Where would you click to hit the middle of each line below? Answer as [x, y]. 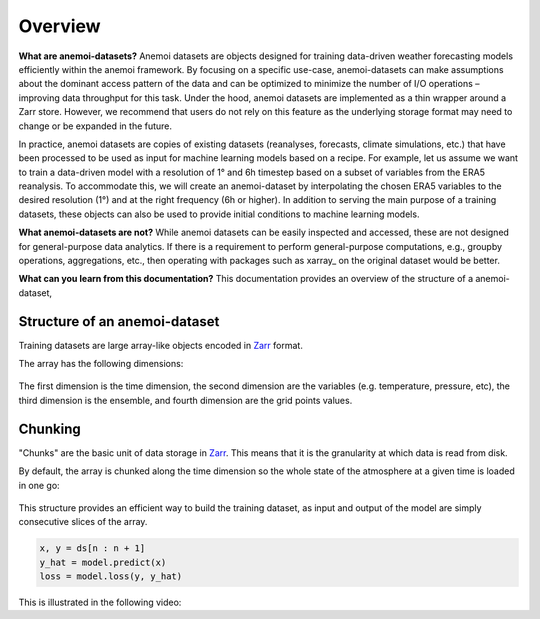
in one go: [39, 485]
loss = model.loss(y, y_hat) [111, 576]
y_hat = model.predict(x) [103, 562]
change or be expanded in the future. [95, 126]
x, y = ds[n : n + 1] [92, 548]
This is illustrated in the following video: [100, 602]
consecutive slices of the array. [83, 522]
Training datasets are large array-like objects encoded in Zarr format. [161, 345]
